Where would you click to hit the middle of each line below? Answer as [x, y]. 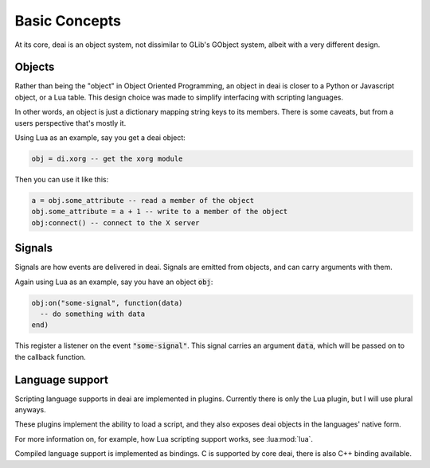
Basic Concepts [68, 21]
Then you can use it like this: [62, 179]
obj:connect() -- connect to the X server [115, 222]
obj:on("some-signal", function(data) [107, 303]
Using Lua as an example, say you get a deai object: [100, 138]
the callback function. [51, 357]
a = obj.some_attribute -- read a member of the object [143, 200]
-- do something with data [93, 314]
